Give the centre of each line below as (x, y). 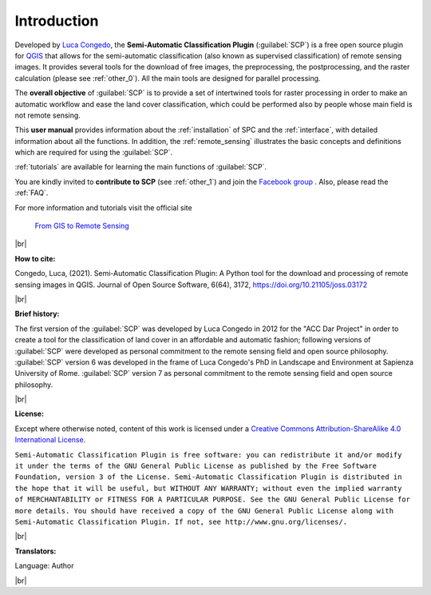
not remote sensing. (48, 115)
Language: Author (44, 566)
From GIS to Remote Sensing (82, 226)
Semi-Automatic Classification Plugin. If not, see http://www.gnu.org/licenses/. (181, 522)
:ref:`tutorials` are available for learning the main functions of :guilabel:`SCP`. (141, 167)
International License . (50, 440)
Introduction (57, 21)
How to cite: (35, 258)
